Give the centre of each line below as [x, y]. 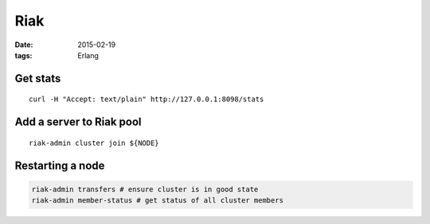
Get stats [38, 79]
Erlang [88, 55]
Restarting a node [60, 165]
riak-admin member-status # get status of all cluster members [158, 200]
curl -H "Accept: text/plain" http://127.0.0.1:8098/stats [147, 99]
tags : [23, 55]
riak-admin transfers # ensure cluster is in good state [145, 189]
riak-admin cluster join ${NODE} [94, 143]
